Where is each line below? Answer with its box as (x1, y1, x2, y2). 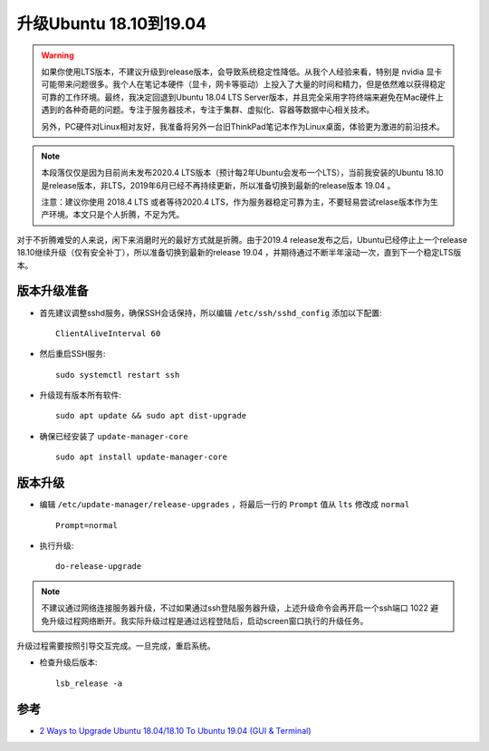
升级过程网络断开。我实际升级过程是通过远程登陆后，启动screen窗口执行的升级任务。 (48, 615, 369, 626)
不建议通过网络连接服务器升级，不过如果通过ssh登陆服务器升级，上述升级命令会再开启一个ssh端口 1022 (41, 602, 429, 613)
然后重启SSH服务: (39, 349, 106, 360)
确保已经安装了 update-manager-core (39, 430, 189, 441)
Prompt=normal (55, 520, 118, 530)
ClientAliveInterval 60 (55, 328, 161, 339)
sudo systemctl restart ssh (55, 370, 180, 380)
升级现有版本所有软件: (39, 390, 122, 400)
